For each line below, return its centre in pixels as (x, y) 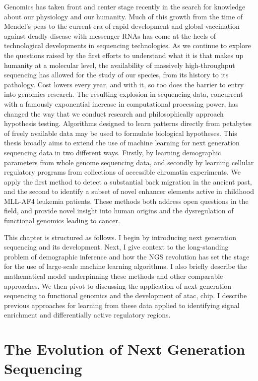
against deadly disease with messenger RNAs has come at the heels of (110, 35)
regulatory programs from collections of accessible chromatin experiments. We (123, 172)
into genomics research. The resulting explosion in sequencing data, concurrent (124, 94)
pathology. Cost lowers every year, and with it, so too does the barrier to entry (124, 84)
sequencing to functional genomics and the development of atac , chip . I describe (126, 295)
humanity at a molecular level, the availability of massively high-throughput (120, 65)
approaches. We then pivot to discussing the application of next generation (118, 286)
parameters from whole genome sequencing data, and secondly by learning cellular (129, 162)
